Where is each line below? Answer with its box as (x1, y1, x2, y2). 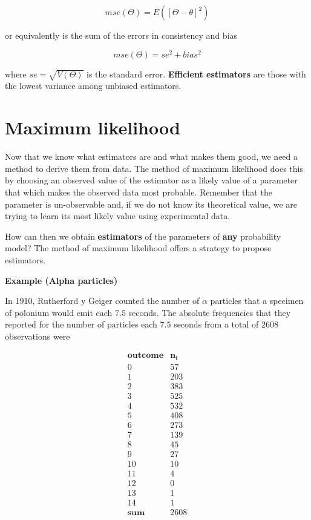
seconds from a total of (174, 318, 259, 331)
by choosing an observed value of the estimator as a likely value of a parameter (5, 174, 298, 186)
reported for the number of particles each (5, 318, 157, 331)
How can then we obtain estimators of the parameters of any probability (5, 229, 281, 242)
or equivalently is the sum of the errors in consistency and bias (5, 29, 238, 41)
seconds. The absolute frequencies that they (128, 306, 291, 318)
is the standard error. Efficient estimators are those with (87, 67, 306, 80)
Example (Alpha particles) (5, 274, 118, 286)
